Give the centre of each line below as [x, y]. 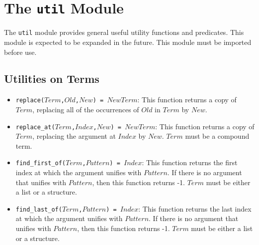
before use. [20, 52]
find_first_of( [41, 163]
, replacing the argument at [74, 136]
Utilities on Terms [52, 79]
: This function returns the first [190, 162]
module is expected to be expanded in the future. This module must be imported [128, 42]
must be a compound [217, 136]
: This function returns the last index [195, 208]
